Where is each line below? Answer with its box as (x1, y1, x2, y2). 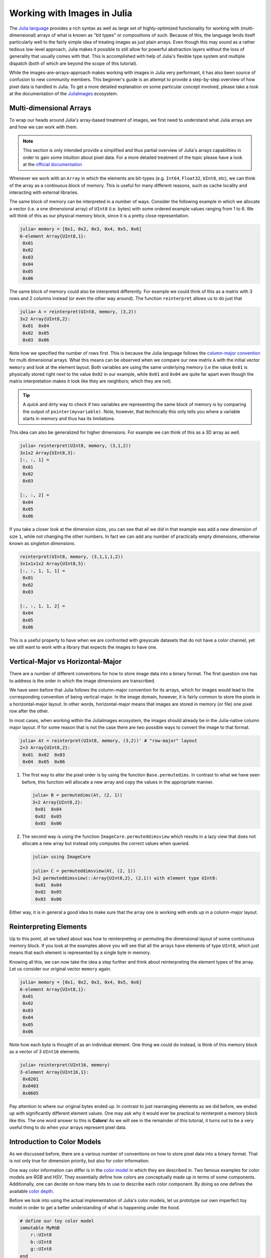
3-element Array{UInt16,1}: (20, 1069, 89, 1075)
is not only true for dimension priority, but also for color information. (9, 1158, 150, 1164)
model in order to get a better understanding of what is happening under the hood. (9, 1204, 180, 1210)
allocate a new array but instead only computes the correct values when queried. (22, 840, 190, 846)
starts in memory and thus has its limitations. (23, 416, 115, 422)
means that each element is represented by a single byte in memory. (9, 950, 151, 956)
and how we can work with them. (9, 124, 78, 130)
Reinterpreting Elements (9, 922, 87, 931)
